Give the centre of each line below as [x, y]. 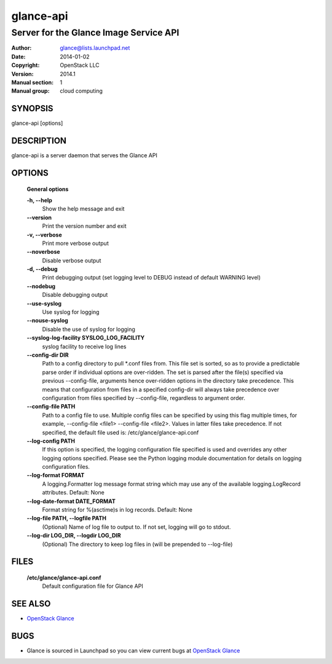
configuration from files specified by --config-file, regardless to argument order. [144, 398]
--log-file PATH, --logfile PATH [67, 518]
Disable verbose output [72, 260]
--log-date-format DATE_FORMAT [71, 501]
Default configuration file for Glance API [93, 586]
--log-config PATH [51, 441]
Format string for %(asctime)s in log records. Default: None [117, 510]
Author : [22, 48]
